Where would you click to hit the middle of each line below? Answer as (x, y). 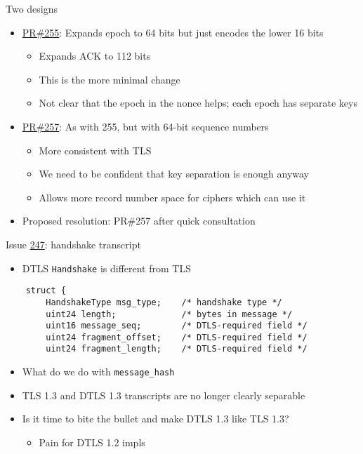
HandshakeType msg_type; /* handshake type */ (164, 302)
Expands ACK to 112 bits (95, 56)
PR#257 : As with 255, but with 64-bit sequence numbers (145, 126)
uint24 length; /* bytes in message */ (169, 314)
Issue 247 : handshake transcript (73, 244)
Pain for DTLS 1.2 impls (92, 442)
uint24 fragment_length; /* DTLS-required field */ (177, 349)
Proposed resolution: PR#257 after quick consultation (139, 221)
